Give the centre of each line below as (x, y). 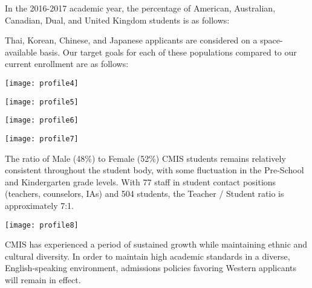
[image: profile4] (42, 83)
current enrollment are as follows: (67, 64)
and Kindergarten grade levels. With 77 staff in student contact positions (141, 181)
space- (271, 40)
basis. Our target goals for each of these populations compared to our (168, 52)
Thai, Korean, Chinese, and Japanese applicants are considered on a (131, 40)
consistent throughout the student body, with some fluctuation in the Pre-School (154, 170)
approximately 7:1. (40, 205)
